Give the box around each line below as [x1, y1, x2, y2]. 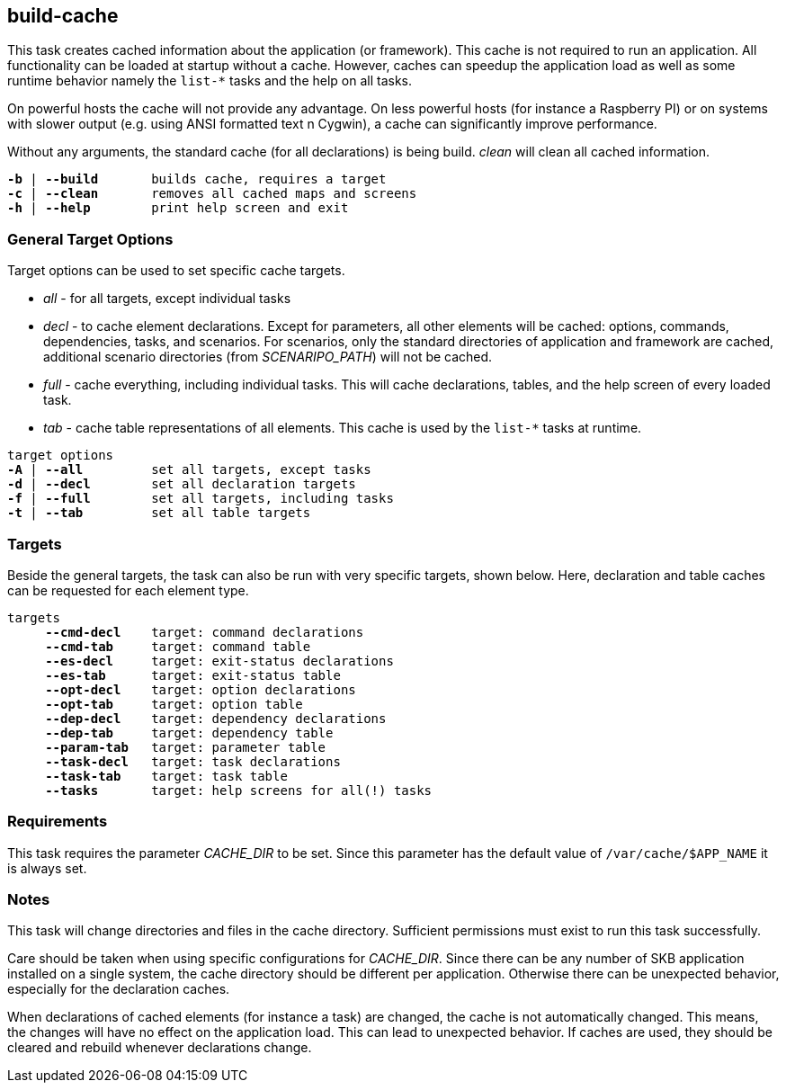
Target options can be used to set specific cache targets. [7, 263, 345, 279]
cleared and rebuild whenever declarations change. [7, 1040, 312, 1056]
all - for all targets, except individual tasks [43, 290, 291, 307]
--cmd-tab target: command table [45, 639, 311, 654]
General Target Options [7, 229, 174, 248]
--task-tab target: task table [45, 768, 288, 783]
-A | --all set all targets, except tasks [7, 462, 371, 478]
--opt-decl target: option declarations [45, 682, 356, 697]
